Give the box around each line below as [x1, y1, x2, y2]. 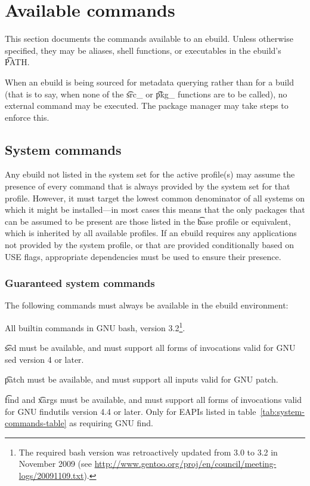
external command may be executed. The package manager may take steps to [5, 99, 289, 112]
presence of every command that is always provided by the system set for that [5, 180, 290, 192]
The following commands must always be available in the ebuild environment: [5, 299, 289, 311]
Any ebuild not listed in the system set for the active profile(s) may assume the [5, 168, 295, 181]
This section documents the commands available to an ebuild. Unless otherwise [5, 32, 293, 45]
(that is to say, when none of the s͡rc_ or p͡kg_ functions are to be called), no [5, 87, 287, 100]
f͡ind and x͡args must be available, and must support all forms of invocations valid [5, 393, 302, 406]
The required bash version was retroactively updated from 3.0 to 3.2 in [18, 445, 278, 458]
